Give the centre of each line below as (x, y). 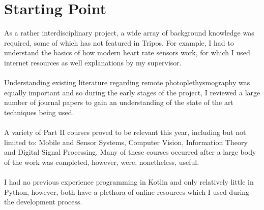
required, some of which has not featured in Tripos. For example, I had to (119, 42)
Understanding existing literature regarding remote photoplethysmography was (127, 82)
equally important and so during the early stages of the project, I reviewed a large (132, 92)
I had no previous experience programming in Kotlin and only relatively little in (129, 182)
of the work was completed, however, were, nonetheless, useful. (102, 162)
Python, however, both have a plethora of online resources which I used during (127, 191)
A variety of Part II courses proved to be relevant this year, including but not (125, 132)
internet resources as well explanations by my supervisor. (93, 62)
